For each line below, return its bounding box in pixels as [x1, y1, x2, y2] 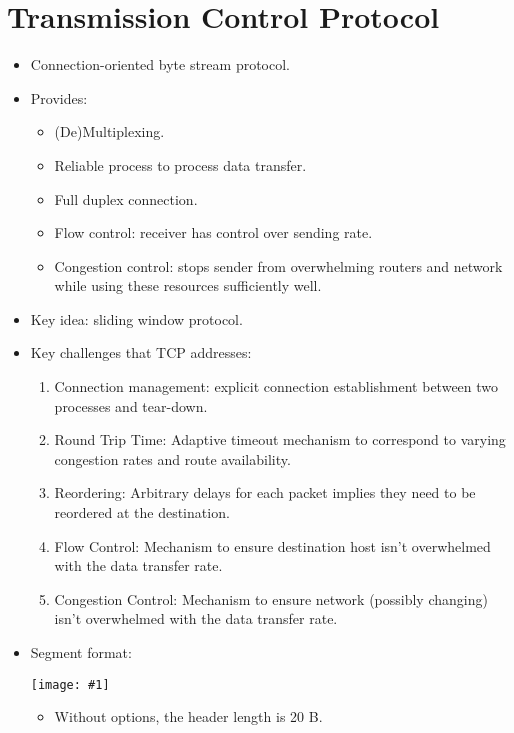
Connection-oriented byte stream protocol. [30, 54, 290, 75]
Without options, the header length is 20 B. [54, 706, 323, 727]
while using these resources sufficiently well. [54, 275, 322, 296]
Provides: [30, 87, 88, 108]
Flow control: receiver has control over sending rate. [54, 222, 373, 243]
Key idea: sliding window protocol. [30, 308, 243, 329]
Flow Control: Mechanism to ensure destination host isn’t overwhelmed [54, 535, 491, 556]
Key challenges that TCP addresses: [30, 342, 252, 363]
